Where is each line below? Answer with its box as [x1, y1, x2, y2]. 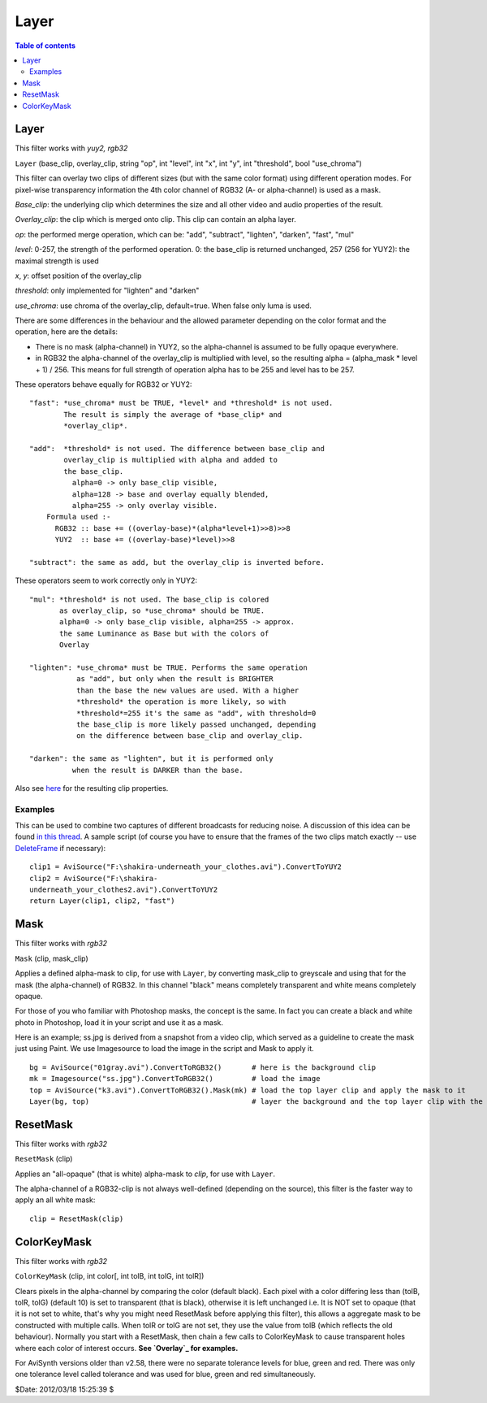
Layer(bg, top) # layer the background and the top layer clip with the [29, 1097, 483, 1106]
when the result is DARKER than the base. [71, 765, 243, 775]
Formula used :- [45, 512, 111, 522]
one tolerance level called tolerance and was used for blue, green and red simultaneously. [15, 1370, 316, 1379]
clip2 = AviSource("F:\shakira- [29, 874, 158, 883]
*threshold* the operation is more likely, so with [75, 697, 287, 706]
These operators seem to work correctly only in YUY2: [15, 576, 198, 585]
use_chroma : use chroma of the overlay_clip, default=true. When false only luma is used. [15, 301, 312, 311]
